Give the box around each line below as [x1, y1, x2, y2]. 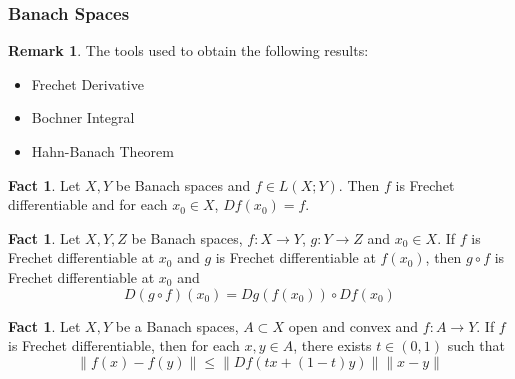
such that [447, 335, 505, 356]
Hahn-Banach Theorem [31, 141, 174, 161]
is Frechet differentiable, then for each [8, 335, 240, 356]
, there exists [293, 335, 372, 356]
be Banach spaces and [115, 174, 251, 195]
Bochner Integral [31, 107, 135, 128]
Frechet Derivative [31, 73, 144, 94]
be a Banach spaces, [115, 315, 239, 336]
